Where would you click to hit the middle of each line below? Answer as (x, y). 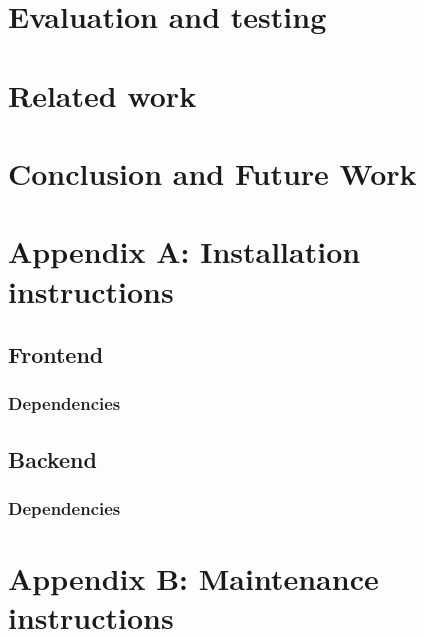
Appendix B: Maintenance (193, 578)
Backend (52, 458)
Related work (102, 94)
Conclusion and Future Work (212, 172)
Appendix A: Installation (184, 251)
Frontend (56, 354)
